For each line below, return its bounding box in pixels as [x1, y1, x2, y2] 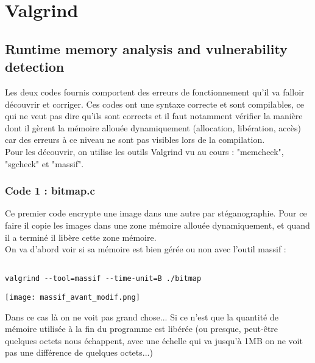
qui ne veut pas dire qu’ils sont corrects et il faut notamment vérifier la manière [5, 109, 303, 122]
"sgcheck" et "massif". [5, 157, 84, 170]
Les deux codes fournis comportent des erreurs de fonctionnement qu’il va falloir [5, 85, 305, 98]
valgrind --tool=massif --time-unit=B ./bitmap [5, 274, 202, 283]
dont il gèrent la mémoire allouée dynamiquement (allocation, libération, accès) [5, 121, 301, 134]
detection [5, 57, 65, 76]
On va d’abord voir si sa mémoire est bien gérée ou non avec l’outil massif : [5, 243, 286, 255]
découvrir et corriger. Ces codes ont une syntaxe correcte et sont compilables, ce [5, 97, 304, 110]
